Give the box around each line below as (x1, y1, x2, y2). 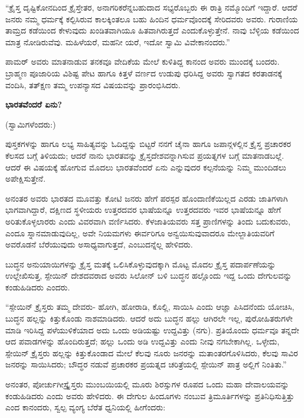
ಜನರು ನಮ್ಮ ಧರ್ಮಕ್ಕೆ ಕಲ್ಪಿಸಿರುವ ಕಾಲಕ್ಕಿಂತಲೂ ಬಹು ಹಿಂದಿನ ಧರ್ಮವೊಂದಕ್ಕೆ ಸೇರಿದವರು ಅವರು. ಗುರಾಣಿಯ (5, 12, 298, 25)
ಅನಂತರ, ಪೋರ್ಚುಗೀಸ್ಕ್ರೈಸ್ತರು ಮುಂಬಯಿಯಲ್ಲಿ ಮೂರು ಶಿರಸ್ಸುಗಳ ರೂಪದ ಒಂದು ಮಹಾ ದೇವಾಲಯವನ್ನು (5, 378, 289, 390)
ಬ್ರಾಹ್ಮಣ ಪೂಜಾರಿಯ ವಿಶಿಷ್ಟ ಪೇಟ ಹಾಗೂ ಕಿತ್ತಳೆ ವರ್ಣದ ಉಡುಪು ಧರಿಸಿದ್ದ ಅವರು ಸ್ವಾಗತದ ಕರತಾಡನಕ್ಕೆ (5, 66, 282, 79)
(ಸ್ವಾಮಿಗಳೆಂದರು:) (5, 118, 56, 130)
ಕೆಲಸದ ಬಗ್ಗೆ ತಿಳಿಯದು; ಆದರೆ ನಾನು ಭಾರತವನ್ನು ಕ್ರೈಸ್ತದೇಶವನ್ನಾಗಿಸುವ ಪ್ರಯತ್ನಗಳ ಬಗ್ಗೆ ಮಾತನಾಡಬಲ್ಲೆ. (5, 149, 284, 161)
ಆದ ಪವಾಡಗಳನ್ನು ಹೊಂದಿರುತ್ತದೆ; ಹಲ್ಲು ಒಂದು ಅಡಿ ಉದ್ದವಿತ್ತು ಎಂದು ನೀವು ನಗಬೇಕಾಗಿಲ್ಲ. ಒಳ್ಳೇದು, (5, 335, 280, 347)
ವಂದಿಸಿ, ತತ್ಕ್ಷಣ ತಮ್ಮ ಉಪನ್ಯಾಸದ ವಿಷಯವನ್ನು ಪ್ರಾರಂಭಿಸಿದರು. (5, 78, 181, 91)
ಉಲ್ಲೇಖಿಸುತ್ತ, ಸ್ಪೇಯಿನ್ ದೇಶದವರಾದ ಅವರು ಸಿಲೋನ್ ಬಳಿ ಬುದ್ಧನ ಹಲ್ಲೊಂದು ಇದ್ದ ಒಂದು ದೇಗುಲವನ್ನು (5, 269, 292, 282)
